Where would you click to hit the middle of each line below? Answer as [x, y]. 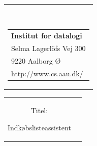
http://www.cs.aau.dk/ [47, 73]
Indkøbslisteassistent [39, 127]
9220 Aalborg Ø [36, 60]
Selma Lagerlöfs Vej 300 [48, 48]
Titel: [39, 110]
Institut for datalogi [47, 36]
